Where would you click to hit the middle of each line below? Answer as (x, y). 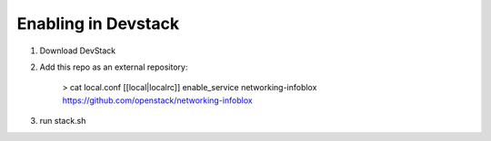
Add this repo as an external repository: (114, 67)
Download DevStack (78, 51)
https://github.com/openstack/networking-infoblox (158, 100)
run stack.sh (63, 121)
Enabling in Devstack (98, 23)
